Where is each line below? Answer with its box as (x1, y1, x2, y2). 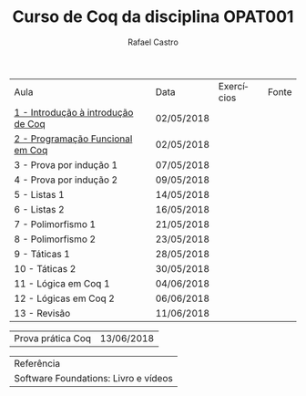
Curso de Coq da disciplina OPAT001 (12, 6, 294, 27)
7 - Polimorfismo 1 (14, 217, 97, 230)
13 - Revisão (14, 307, 71, 319)
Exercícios (218, 79, 249, 104)
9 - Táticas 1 (14, 247, 70, 260)
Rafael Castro (127, 36, 179, 47)
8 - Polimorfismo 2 (14, 233, 97, 245)
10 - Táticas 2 (14, 262, 76, 275)
